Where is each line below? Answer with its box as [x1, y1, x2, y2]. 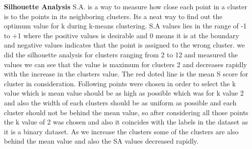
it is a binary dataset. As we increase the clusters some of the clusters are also [4, 126, 239, 136]
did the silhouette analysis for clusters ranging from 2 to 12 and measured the [4, 49, 238, 59]
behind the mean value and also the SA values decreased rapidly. [4, 136, 199, 146]
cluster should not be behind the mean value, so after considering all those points [4, 107, 249, 117]
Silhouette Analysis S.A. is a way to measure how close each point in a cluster [4, 1, 247, 11]
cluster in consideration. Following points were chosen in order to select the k [4, 78, 236, 88]
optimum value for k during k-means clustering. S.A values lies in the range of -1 [4, 21, 247, 31]
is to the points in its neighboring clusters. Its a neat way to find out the [4, 11, 223, 21]
